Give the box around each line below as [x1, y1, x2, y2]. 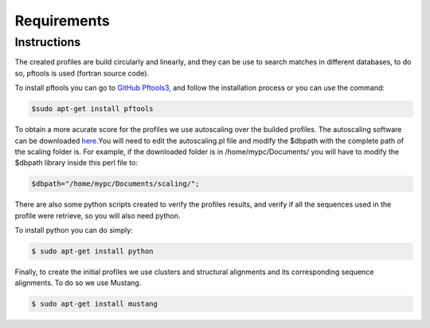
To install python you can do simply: [14, 226, 133, 235]
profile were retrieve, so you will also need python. [14, 210, 181, 220]
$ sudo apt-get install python [31, 247, 154, 256]
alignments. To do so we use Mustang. [14, 278, 142, 287]
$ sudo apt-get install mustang [31, 299, 158, 309]
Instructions [14, 35, 81, 49]
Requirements [14, 12, 111, 29]
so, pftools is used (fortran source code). [14, 68, 150, 78]
